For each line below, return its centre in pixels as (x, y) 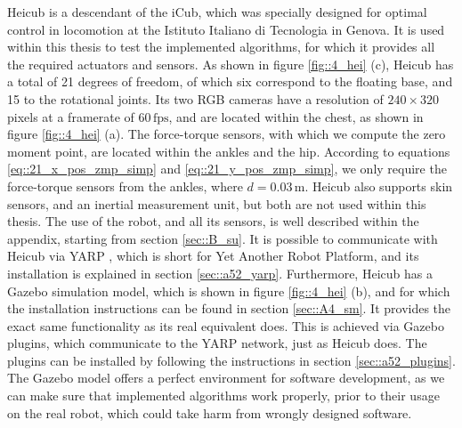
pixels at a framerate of (71, 116)
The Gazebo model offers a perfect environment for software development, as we (226, 378)
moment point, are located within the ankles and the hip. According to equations (229, 151)
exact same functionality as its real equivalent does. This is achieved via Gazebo (226, 325)
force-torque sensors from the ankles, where (125, 186)
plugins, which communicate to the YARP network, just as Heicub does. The (217, 343)
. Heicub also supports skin (379, 186)
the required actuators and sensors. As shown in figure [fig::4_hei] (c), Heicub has (231, 64)
